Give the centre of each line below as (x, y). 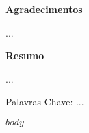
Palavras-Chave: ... (45, 102)
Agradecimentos (44, 9)
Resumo (25, 55)
